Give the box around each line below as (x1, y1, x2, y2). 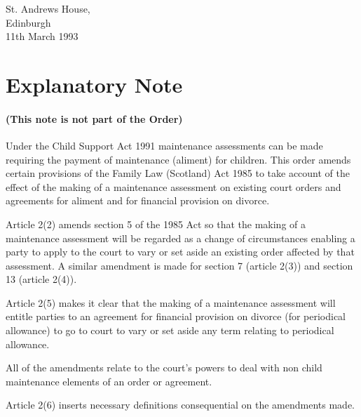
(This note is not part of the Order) (6, 111, 183, 126)
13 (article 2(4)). (6, 272, 77, 286)
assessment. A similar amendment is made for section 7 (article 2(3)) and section (6, 258, 353, 272)
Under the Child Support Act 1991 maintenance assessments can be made (6, 138, 323, 152)
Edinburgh (6, 15, 51, 29)
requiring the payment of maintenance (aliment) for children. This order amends (6, 152, 351, 166)
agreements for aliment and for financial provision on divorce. (6, 193, 270, 208)
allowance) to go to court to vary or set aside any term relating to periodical (6, 323, 334, 338)
